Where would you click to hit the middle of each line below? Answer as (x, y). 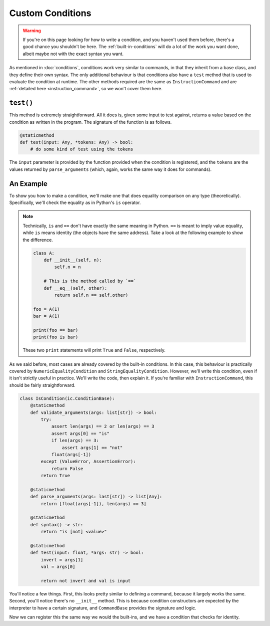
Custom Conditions (50, 13)
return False (67, 468)
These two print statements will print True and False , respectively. (94, 350)
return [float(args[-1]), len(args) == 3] (94, 503)
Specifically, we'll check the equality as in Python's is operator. (75, 202)
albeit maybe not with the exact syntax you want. (73, 54)
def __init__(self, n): (73, 260)
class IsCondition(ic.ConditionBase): (67, 398)
